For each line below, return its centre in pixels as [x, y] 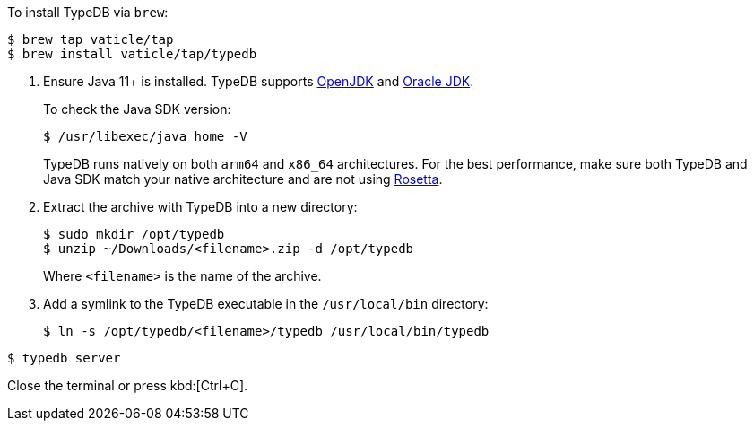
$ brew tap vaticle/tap [91, 39]
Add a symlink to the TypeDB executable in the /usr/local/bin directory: [266, 304]
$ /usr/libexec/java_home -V [145, 136]
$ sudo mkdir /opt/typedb [134, 234]
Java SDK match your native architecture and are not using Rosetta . [243, 179]
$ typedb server [64, 358]
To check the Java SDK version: [137, 109]
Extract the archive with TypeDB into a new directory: [200, 207]
